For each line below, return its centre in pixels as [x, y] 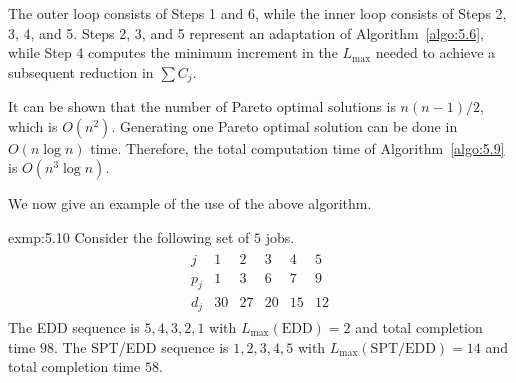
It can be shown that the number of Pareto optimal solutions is [202, 106]
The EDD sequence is [74, 326]
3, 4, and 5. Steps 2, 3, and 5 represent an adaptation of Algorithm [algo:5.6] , [246, 32]
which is [33, 125]
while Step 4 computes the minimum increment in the [173, 52]
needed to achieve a [435, 52]
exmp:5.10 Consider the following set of [129, 237]
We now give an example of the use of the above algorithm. [190, 203]
